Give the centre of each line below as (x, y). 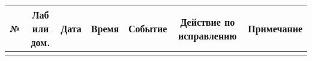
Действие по (208, 22)
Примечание (275, 28)
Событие (148, 28)
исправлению (207, 35)
